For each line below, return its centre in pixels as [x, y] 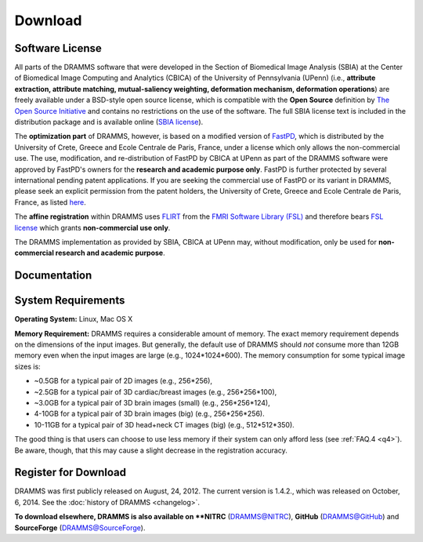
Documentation [53, 276]
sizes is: [27, 366]
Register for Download [70, 473]
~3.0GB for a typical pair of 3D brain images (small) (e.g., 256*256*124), [152, 402]
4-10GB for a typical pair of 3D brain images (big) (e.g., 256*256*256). [150, 414]
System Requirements [70, 301]
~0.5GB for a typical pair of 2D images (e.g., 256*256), [123, 381]
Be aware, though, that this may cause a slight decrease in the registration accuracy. [151, 450]
